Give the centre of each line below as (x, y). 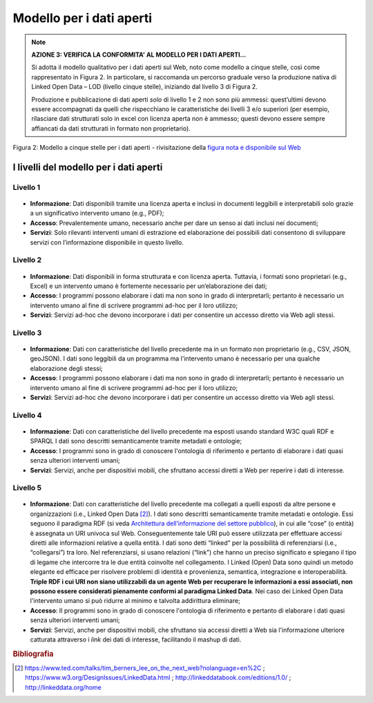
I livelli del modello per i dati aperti (88, 167)
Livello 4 (27, 415)
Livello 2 (27, 260)
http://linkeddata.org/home (63, 687)
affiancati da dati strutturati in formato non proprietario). (111, 128)
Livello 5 (27, 488)
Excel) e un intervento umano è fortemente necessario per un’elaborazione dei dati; (149, 286)
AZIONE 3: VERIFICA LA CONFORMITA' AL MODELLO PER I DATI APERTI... (139, 55)
